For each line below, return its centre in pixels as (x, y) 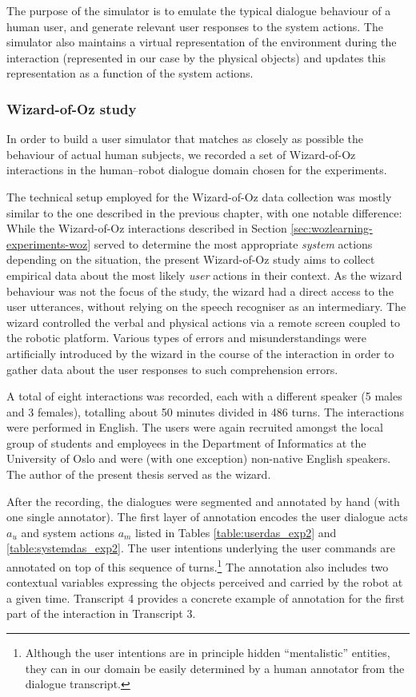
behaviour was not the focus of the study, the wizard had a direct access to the (200, 291)
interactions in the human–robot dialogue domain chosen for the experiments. (197, 170)
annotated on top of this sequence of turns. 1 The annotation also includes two (198, 566)
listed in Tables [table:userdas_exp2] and (236, 532)
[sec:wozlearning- (332, 228)
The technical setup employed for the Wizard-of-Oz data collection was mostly (199, 196)
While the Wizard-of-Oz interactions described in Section (147, 228)
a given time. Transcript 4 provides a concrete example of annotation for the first (206, 597)
